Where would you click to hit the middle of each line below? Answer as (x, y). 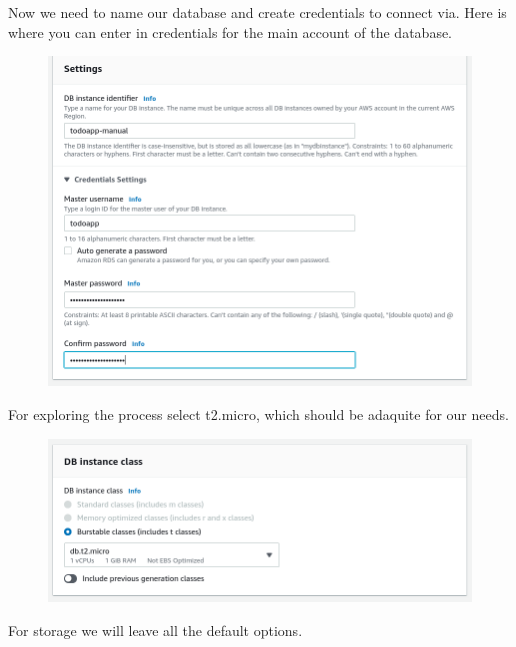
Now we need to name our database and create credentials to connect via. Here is (257, 12)
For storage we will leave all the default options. (155, 629)
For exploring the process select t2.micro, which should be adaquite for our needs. (258, 414)
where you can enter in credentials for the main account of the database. (230, 31)
